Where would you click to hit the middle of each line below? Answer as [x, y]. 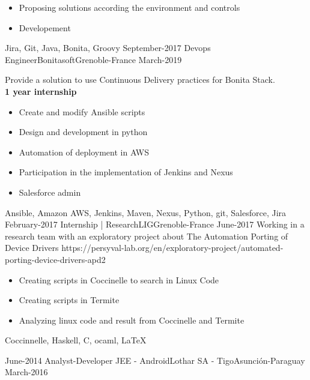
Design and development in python [83, 132]
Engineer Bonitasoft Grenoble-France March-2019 [93, 59]
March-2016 [26, 372]
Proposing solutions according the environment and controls [129, 7]
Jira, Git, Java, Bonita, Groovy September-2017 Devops [108, 48]
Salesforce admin [50, 192]
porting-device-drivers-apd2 [55, 259]
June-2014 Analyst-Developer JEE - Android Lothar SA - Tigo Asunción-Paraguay [155, 360]
